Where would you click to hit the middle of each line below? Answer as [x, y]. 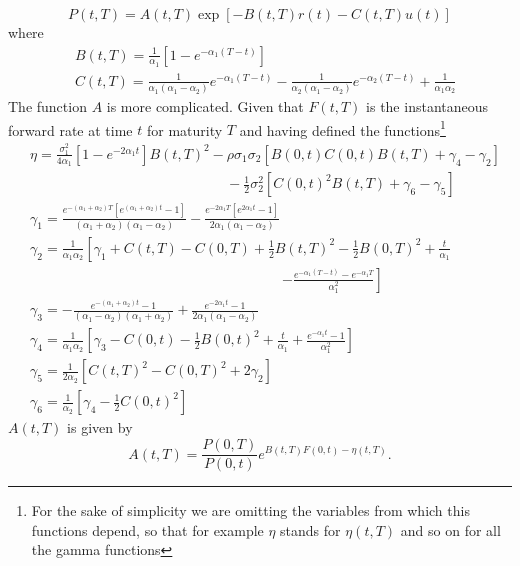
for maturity [184, 129]
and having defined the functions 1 [342, 128]
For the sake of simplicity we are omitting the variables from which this [250, 510]
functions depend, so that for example [147, 529]
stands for [310, 529]
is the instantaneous [427, 106]
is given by [100, 427]
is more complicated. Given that [205, 106]
